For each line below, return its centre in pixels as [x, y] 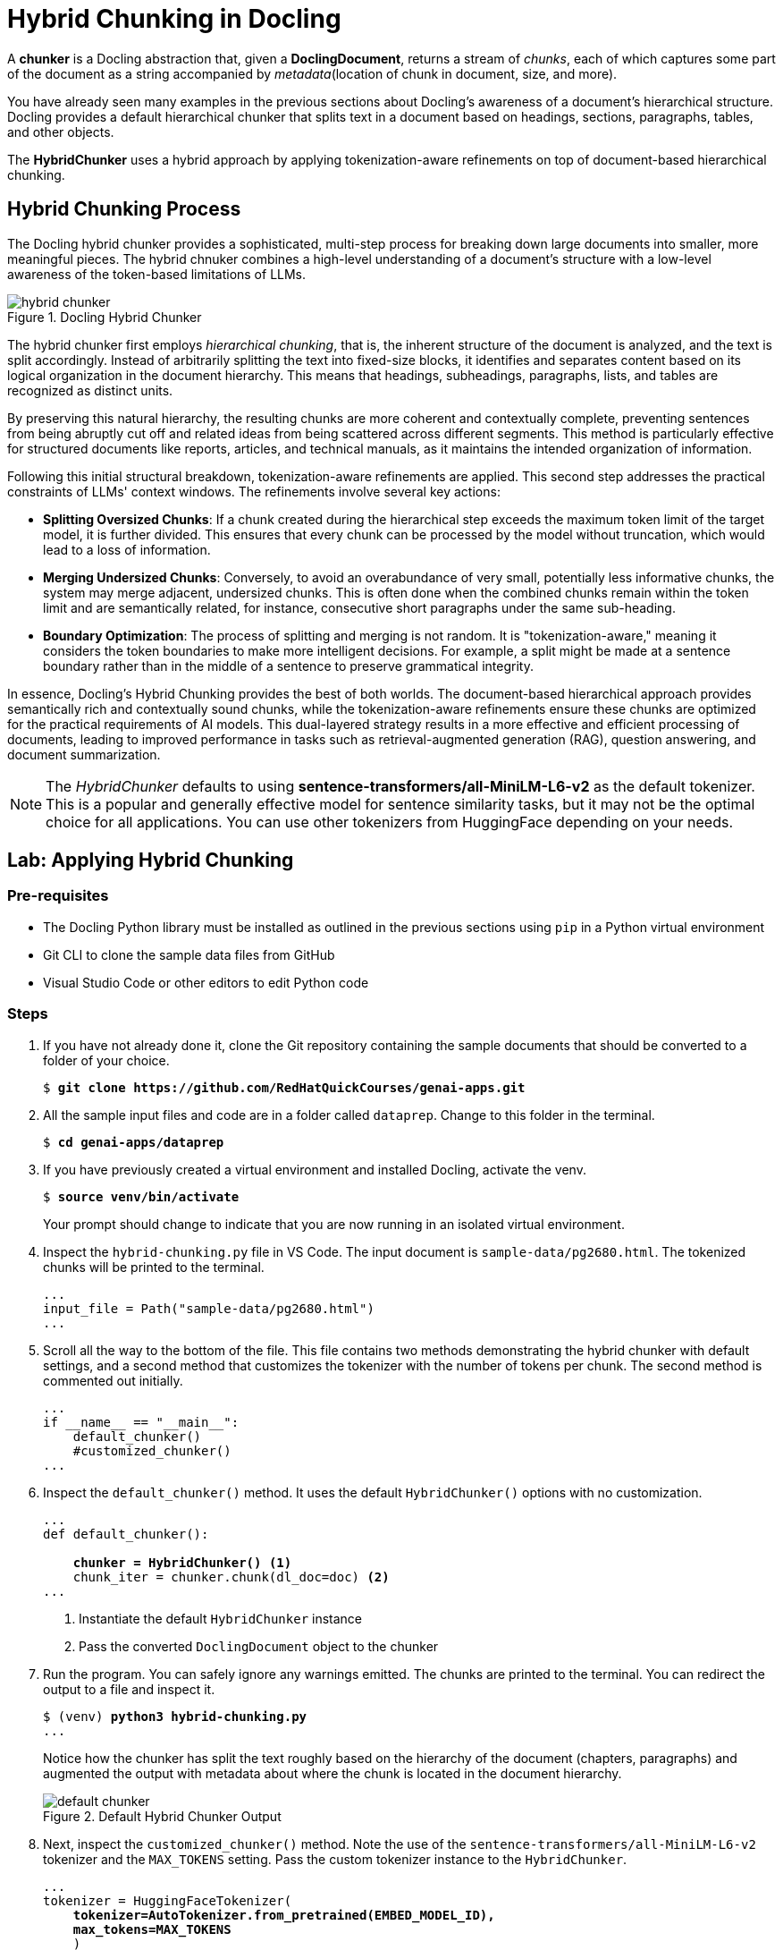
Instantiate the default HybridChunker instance [221, 1618]
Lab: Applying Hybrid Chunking [151, 861]
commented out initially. [113, 1380]
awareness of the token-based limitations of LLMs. [157, 274]
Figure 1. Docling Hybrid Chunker [105, 317]
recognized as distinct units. [90, 390]
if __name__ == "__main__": [141, 1422]
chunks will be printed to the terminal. [154, 1267]
